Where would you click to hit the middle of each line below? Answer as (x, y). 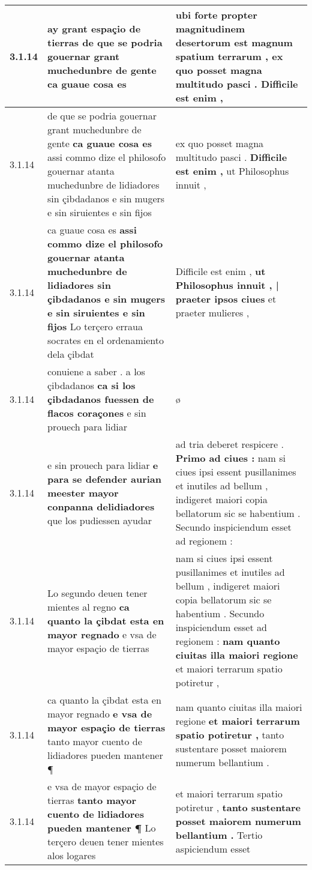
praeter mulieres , (212, 313)
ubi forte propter (216, 15)
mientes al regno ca (88, 606)
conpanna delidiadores (101, 506)
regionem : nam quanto (228, 641)
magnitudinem (210, 29)
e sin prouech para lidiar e (103, 465)
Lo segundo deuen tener (97, 593)
